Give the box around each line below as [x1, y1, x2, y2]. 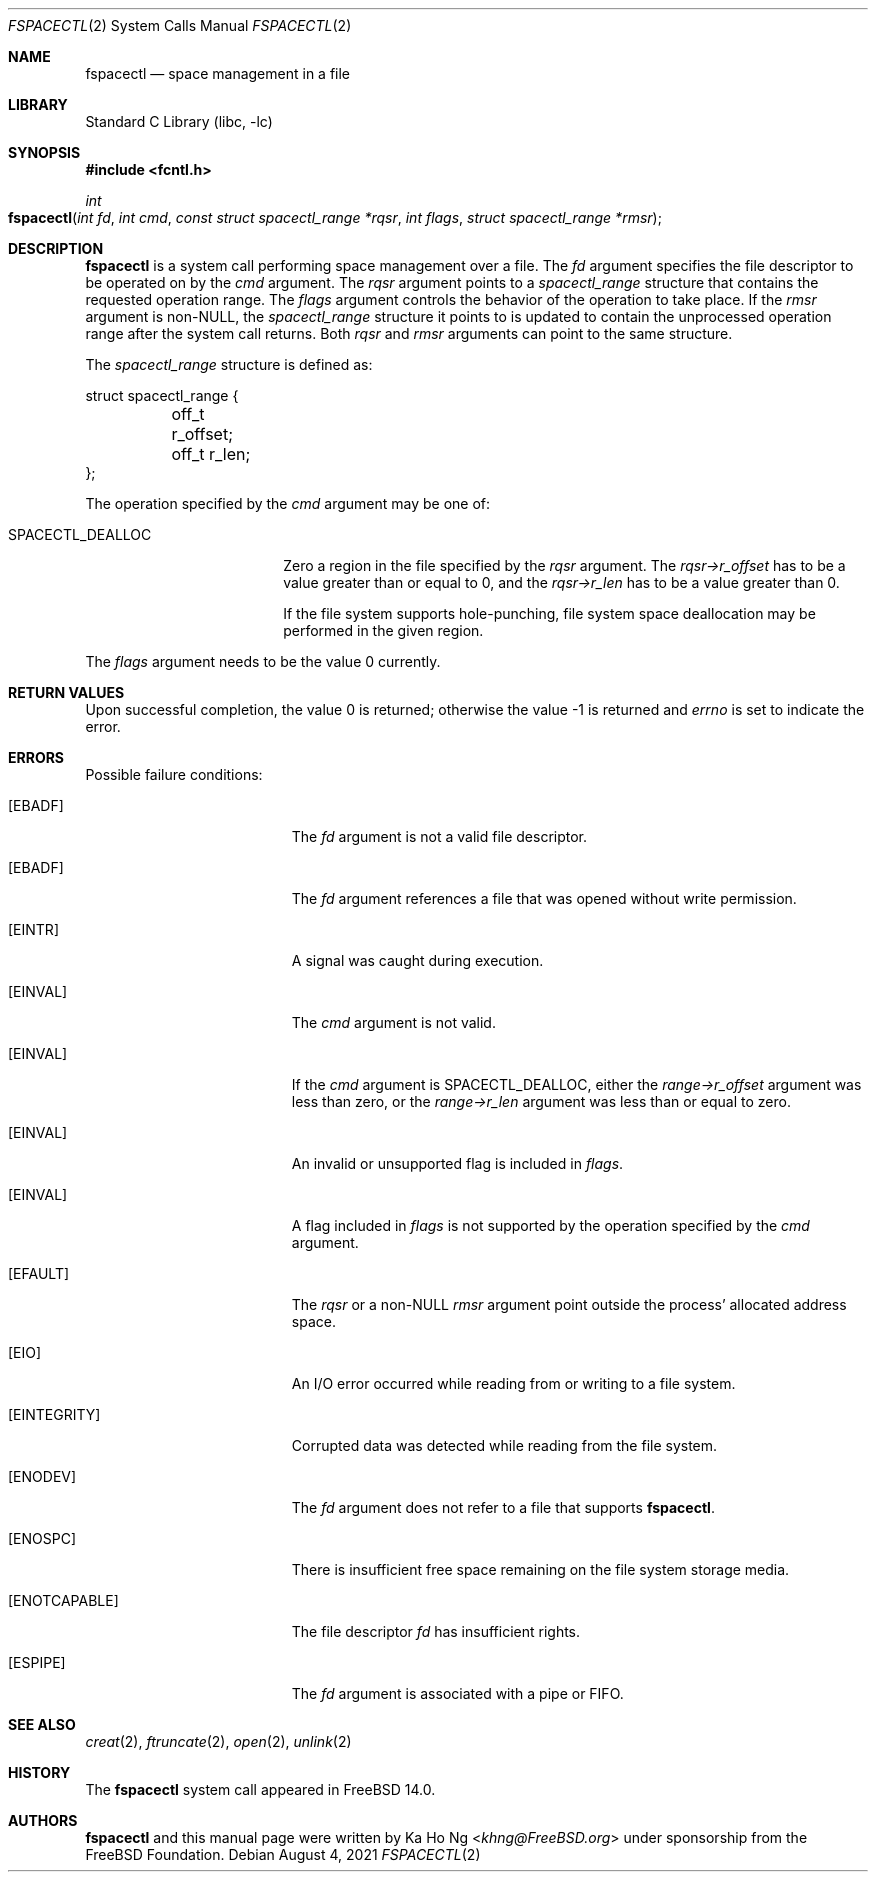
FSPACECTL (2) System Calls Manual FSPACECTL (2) [8, 17, 352, 34]
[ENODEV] [8, 1468, 77, 1485]
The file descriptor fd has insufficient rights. [291, 1623, 581, 1640]
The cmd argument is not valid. [291, 1014, 496, 1031]
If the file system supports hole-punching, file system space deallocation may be [283, 605, 816, 622]
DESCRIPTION [8, 240, 104, 257]
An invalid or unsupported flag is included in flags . [291, 1155, 624, 1172]
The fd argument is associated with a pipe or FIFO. [291, 1685, 624, 1702]
